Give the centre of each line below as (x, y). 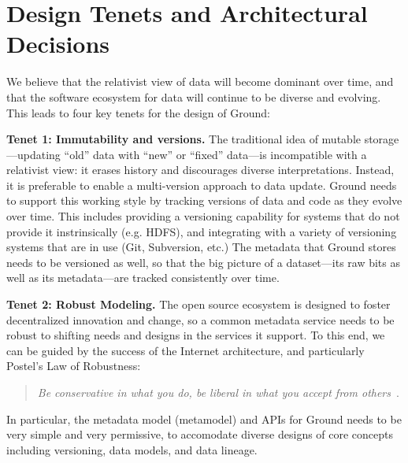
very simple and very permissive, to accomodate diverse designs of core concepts (200, 434)
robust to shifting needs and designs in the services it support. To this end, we (196, 335)
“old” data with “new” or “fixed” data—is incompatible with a (215, 154)
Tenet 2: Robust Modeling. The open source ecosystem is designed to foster (198, 304)
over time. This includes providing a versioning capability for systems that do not (203, 216)
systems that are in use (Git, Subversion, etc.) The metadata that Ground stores (201, 247)
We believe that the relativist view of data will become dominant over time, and (200, 81)
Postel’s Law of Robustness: (74, 366)
